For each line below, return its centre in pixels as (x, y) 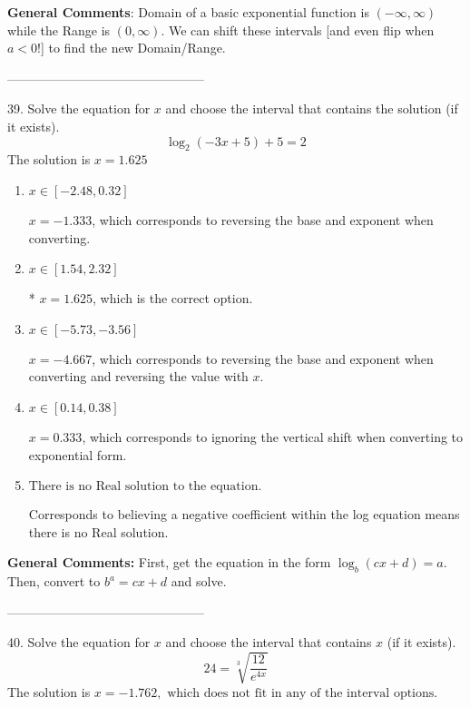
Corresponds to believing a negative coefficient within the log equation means (244, 514)
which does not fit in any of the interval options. (303, 694)
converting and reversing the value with (138, 376)
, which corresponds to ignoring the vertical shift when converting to (273, 436)
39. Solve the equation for (79, 108)
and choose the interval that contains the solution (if (312, 108)
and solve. (199, 581)
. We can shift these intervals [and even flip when (298, 29)
